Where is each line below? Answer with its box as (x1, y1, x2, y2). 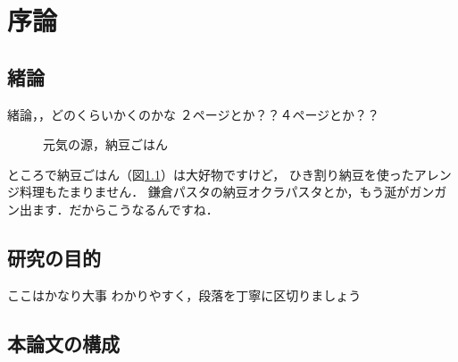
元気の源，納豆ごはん (43, 135, 168, 154)
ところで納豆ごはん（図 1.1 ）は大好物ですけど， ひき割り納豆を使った (7, 164, 414, 183)
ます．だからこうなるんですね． (31, 199, 219, 218)
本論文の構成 (7, 329, 120, 357)
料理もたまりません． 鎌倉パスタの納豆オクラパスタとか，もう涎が (19, 182, 410, 201)
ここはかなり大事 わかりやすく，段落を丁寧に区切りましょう (7, 285, 362, 304)
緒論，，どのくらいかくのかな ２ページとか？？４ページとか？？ (7, 105, 380, 123)
